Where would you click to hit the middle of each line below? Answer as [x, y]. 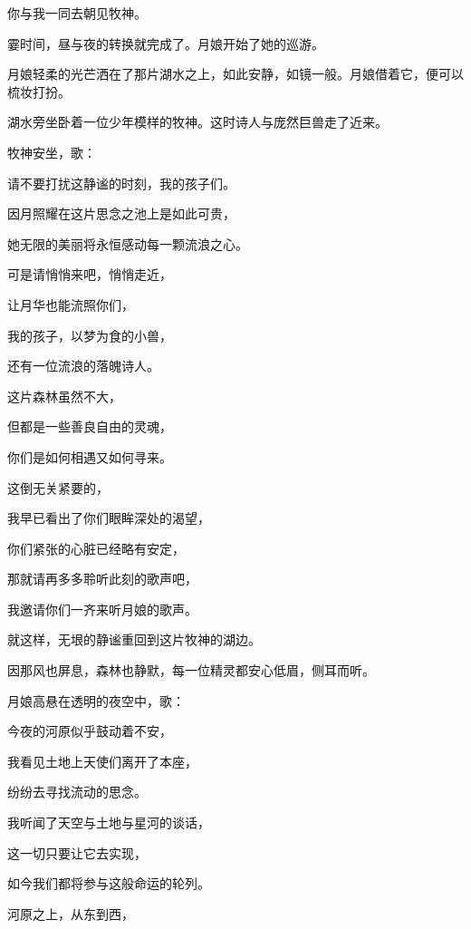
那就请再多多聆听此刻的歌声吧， [102, 579]
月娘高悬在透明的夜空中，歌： [96, 700]
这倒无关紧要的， [58, 487]
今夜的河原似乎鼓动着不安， [90, 731]
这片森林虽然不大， [64, 396]
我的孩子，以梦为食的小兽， [90, 335]
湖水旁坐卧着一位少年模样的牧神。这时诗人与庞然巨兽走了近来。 [197, 122]
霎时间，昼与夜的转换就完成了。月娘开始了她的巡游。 [166, 43]
